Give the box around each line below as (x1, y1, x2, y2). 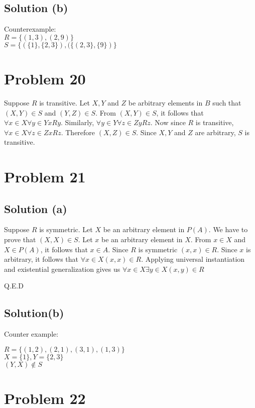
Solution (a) (4, 200, 67, 216)
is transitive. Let (39, 97, 90, 108)
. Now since (150, 117, 186, 128)
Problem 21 (4, 166, 86, 187)
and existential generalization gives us (4, 263, 120, 274)
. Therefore (61, 127, 95, 137)
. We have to (208, 224, 248, 235)
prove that (4, 234, 36, 245)
